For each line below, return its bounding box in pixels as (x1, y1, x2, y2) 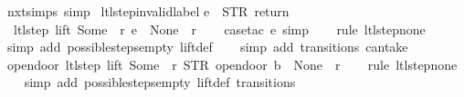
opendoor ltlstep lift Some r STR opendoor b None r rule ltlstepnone (6, 54, 458, 73)
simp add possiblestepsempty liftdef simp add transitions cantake (6, 37, 408, 56)
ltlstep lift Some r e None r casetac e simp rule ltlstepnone (13, 19, 426, 38)
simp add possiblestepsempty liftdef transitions (24, 73, 296, 92)
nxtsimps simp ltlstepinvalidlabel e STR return (6, 2, 290, 20)
